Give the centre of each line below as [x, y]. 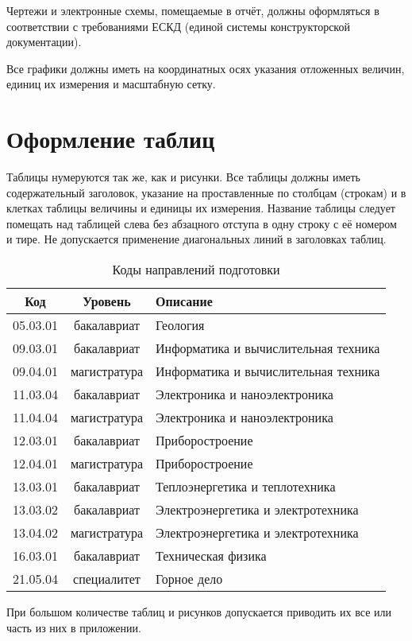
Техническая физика [211, 556]
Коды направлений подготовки [196, 270]
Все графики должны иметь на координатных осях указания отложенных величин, [206, 68]
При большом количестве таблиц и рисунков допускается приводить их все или [199, 612]
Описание [184, 301]
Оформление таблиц [111, 139]
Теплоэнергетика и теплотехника [246, 487]
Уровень [107, 301]
